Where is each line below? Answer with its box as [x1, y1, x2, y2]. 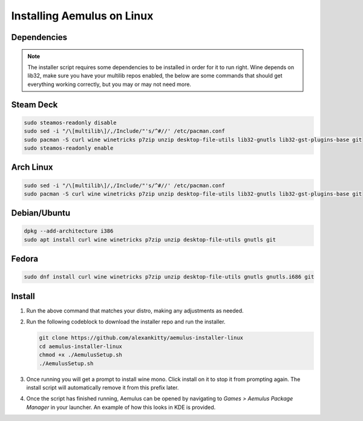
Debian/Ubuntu [11, 208, 71, 218]
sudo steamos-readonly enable [24, 144, 114, 151]
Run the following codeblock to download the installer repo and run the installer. [26, 318, 226, 325]
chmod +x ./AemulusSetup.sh [39, 351, 122, 359]
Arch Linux [11, 162, 54, 173]
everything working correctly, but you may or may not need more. [27, 81, 192, 88]
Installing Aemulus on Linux [11, 9, 154, 22]
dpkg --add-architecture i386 [24, 228, 114, 234]
